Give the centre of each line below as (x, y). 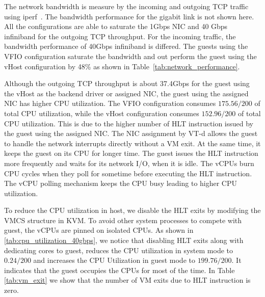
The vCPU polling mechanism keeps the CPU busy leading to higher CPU (121, 183)
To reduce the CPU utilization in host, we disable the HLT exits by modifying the (132, 210)
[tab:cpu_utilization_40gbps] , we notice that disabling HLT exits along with (124, 240)
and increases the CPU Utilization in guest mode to (114, 260)
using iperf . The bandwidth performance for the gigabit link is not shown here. (129, 16)
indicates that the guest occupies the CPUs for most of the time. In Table (120, 270)
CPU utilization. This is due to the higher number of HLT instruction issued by (129, 123)
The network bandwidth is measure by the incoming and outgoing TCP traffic (126, 6)
